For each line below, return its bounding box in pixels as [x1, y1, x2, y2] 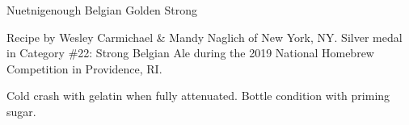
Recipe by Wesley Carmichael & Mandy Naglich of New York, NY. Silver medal [6, 28, 403, 45]
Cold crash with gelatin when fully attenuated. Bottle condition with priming [6, 87, 390, 104]
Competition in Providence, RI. [6, 60, 162, 77]
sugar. [6, 102, 36, 119]
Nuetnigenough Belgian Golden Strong [6, 2, 198, 18]
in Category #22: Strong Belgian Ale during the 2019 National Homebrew [6, 44, 374, 61]
